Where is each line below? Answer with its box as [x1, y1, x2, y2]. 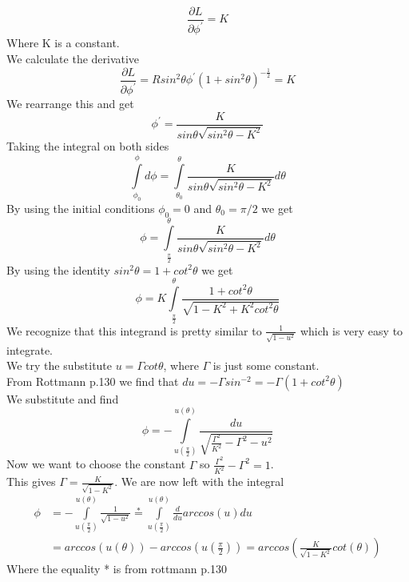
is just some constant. [212, 357, 320, 374]
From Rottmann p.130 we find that [6, 372, 179, 389]
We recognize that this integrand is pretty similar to [6, 322, 262, 339]
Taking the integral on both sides [6, 138, 169, 155]
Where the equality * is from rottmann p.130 [6, 560, 227, 577]
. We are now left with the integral [114, 473, 284, 490]
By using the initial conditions [6, 199, 155, 216]
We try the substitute [6, 357, 113, 374]
